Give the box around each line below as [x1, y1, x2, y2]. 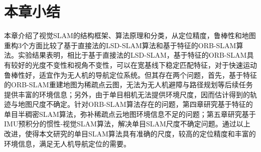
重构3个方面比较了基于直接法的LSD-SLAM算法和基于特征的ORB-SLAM [4, 40, 236, 50]
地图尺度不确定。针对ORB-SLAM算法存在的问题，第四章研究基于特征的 [18, 99, 253, 109]
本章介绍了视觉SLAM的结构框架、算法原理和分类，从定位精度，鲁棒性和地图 [4, 30, 256, 41]
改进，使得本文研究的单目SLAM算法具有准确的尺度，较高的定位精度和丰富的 [4, 128, 256, 139]
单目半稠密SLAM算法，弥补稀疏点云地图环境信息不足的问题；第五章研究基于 [4, 108, 256, 119]
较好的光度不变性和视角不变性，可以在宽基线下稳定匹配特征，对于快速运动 [11, 59, 257, 70]
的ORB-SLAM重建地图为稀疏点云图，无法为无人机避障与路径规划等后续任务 [4, 79, 253, 90]
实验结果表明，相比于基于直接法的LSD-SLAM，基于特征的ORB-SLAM [18, 50, 247, 60]
